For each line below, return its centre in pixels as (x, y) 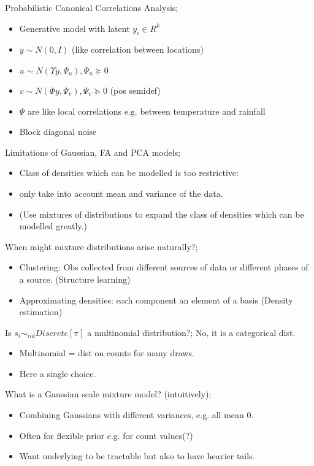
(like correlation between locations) (138, 49)
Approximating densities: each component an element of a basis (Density (156, 300)
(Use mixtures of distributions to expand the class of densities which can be (162, 214)
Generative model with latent (75, 28)
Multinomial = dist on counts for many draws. (107, 353)
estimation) (41, 312)
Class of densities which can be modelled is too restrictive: (129, 173)
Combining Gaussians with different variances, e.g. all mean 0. (136, 415)
